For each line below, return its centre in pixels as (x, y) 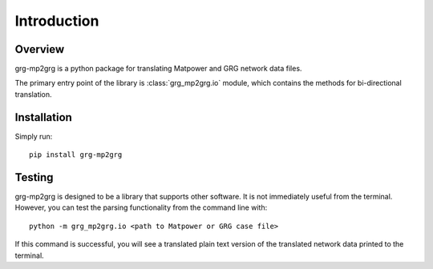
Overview (40, 49)
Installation (43, 117)
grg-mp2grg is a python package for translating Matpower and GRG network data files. (158, 69)
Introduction (57, 21)
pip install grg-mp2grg (76, 155)
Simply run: (34, 136)
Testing (34, 177)
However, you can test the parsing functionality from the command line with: (141, 207)
